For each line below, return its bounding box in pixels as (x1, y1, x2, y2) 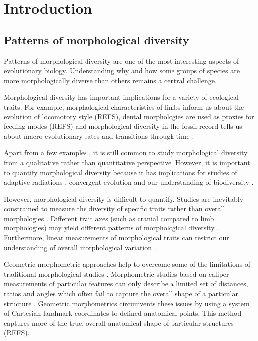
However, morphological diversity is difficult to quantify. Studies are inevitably (4, 193, 244, 204)
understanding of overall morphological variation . (4, 242, 156, 252)
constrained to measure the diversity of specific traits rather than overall (4, 203, 225, 214)
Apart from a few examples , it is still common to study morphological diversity (4, 147, 248, 158)
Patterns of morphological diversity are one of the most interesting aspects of (4, 55, 239, 66)
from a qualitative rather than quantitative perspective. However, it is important (4, 157, 250, 167)
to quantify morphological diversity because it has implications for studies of (4, 167, 237, 177)
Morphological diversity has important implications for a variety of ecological (4, 92, 239, 102)
